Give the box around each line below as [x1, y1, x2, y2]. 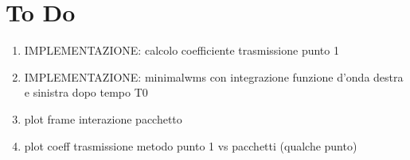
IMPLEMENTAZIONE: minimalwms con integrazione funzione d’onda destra [24, 68, 404, 85]
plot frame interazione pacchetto [24, 110, 182, 127]
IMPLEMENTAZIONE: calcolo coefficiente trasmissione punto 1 [24, 42, 339, 59]
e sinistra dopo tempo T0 [24, 84, 148, 101]
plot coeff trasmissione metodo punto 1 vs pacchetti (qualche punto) [24, 137, 357, 154]
